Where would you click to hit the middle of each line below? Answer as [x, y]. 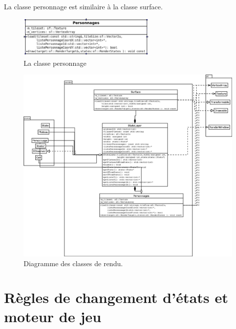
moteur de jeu [53, 316]
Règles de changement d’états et [116, 297]
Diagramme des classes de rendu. [73, 263]
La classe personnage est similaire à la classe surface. [83, 6]
